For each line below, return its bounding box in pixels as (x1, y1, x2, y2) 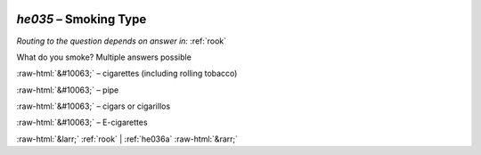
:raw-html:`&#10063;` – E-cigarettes (16, 117, 148, 128)
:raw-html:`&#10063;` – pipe (16, 85, 119, 95)
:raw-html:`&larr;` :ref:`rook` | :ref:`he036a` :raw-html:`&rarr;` (16, 134, 239, 144)
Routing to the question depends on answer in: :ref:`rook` (16, 36, 227, 46)
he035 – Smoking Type (16, 12, 147, 27)
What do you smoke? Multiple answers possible (16, 52, 192, 62)
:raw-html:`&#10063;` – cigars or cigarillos (16, 101, 171, 111)
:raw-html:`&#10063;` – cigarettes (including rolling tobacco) (16, 68, 238, 79)
